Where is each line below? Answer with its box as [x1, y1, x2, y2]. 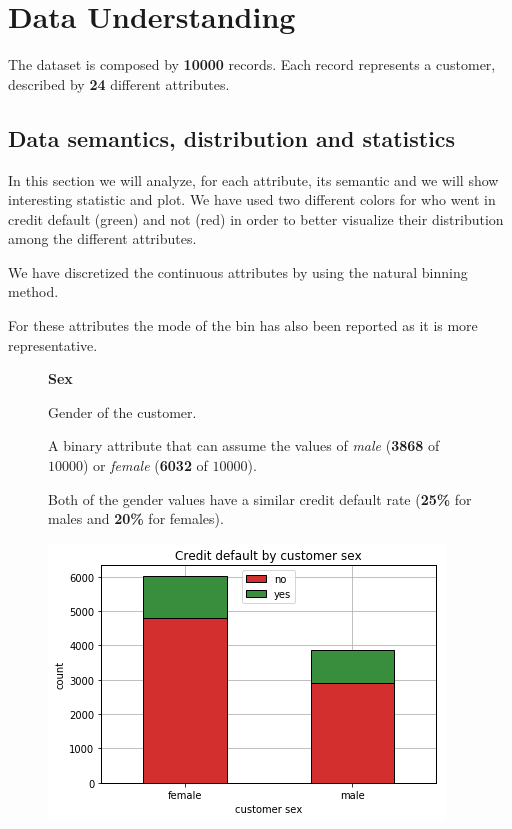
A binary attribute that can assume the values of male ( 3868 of [48, 435, 440, 456]
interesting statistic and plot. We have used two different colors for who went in [8, 189, 496, 210]
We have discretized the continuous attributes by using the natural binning [8, 261, 468, 282]
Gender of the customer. [48, 401, 197, 422]
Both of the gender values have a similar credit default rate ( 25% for [48, 488, 472, 509]
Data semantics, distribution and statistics [8, 122, 456, 153]
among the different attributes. [8, 228, 197, 249]
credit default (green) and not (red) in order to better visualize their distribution [8, 208, 504, 229]
